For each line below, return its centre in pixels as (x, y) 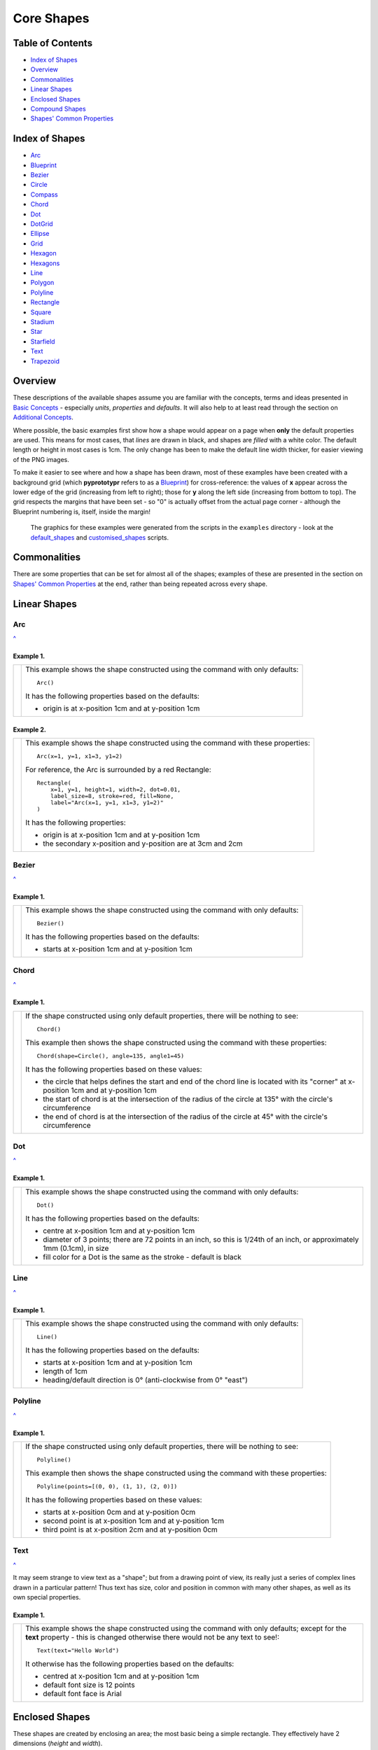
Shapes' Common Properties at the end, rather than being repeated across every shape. (140, 584)
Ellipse (40, 234)
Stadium (42, 321)
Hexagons (45, 263)
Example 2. (30, 729)
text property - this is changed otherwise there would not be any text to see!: (153, 1637)
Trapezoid (45, 361)
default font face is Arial (82, 1694)
